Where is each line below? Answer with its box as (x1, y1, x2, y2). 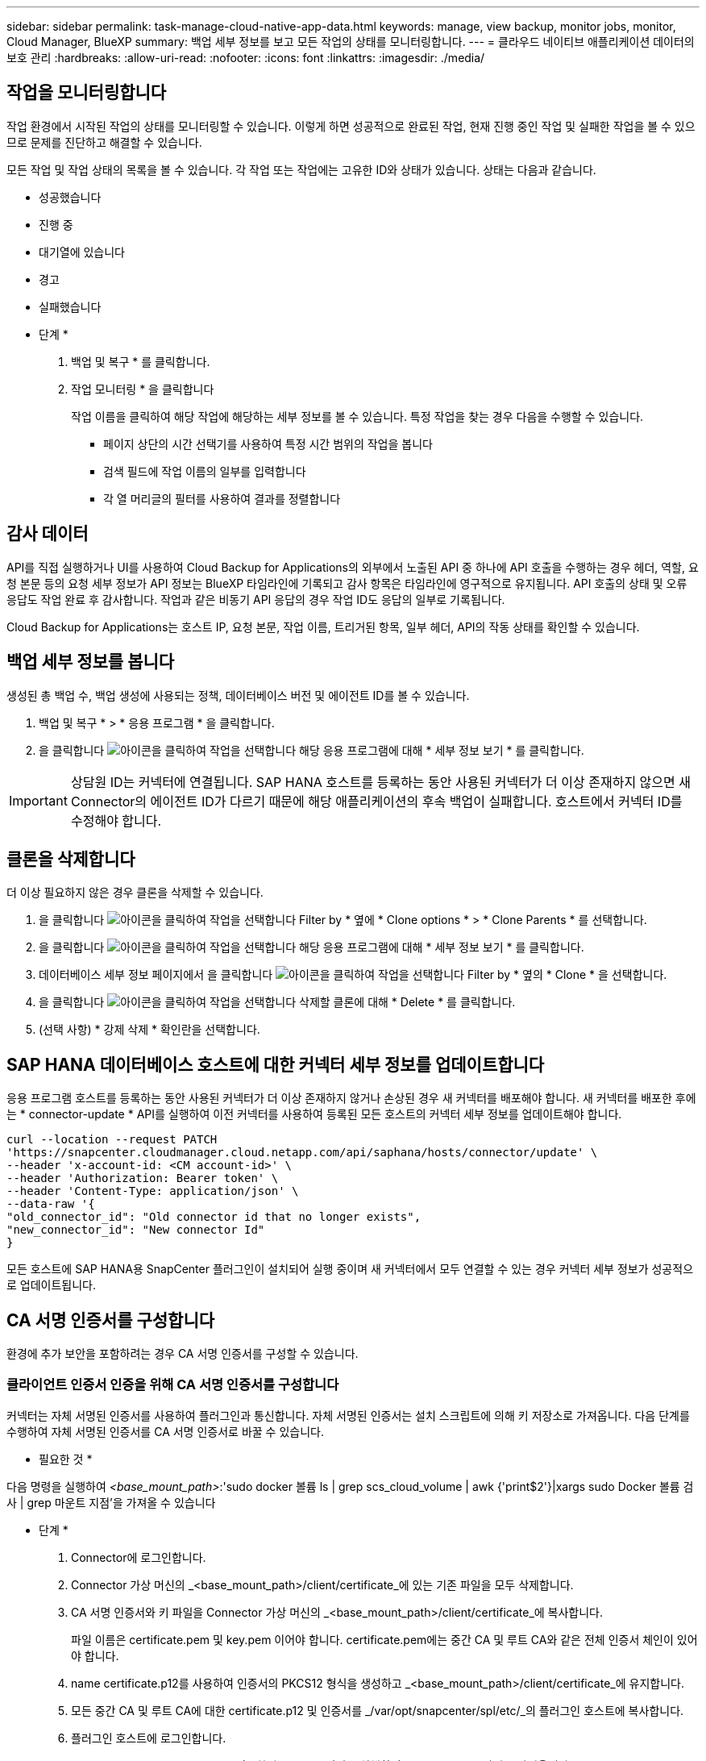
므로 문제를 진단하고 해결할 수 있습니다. (6, 135, 202, 149)
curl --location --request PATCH (6, 1133, 218, 1147)
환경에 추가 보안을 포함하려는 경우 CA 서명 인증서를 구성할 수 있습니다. (6, 1347, 359, 1361)
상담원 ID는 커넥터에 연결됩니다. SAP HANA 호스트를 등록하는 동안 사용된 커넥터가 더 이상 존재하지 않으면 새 (70, 773, 691, 790)
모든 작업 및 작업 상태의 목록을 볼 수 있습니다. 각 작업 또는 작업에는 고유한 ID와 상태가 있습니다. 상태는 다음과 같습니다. (6, 162, 596, 177)
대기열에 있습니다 (39, 244, 125, 259)
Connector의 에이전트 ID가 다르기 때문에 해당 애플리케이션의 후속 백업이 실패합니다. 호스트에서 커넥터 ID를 (70, 793, 683, 810)
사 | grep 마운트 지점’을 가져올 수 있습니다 (6, 1495, 216, 1509)
